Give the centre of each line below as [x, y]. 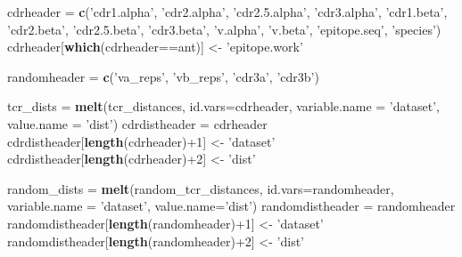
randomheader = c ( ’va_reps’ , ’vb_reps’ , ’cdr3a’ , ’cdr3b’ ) [163, 76]
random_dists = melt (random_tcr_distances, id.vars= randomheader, [201, 188]
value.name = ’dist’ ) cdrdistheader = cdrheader [137, 123]
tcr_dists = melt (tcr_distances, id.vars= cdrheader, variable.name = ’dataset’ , [223, 106]
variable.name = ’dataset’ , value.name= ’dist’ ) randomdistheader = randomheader [231, 206]
